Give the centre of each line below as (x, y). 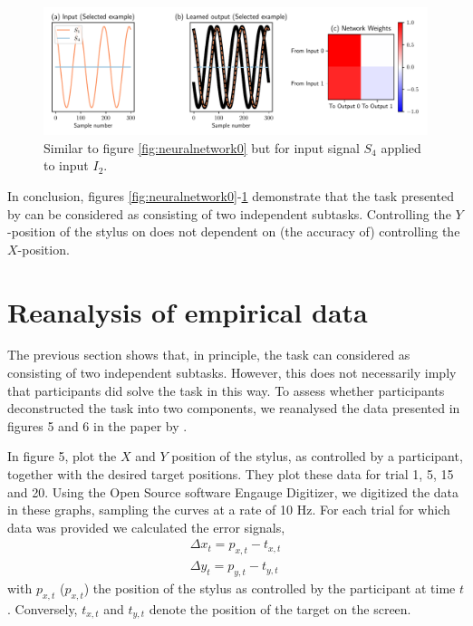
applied (401, 147)
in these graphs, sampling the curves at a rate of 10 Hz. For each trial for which (229, 510)
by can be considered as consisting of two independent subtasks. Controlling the (229, 213)
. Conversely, (43, 608)
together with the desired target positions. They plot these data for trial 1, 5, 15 (231, 474)
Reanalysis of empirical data (188, 311)
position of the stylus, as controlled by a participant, (317, 456)
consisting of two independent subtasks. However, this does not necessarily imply (232, 373)
